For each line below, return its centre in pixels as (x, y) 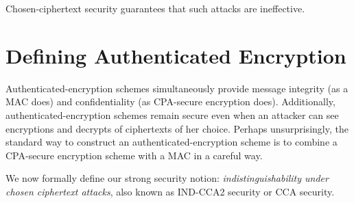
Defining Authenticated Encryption (176, 55)
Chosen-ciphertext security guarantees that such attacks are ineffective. (155, 8)
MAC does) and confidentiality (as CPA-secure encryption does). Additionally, (170, 101)
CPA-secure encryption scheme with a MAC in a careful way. (134, 155)
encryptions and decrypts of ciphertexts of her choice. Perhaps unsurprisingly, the (177, 128)
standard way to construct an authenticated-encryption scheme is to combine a (172, 142)
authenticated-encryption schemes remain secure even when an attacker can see (172, 114)
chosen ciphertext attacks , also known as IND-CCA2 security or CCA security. (170, 191)
